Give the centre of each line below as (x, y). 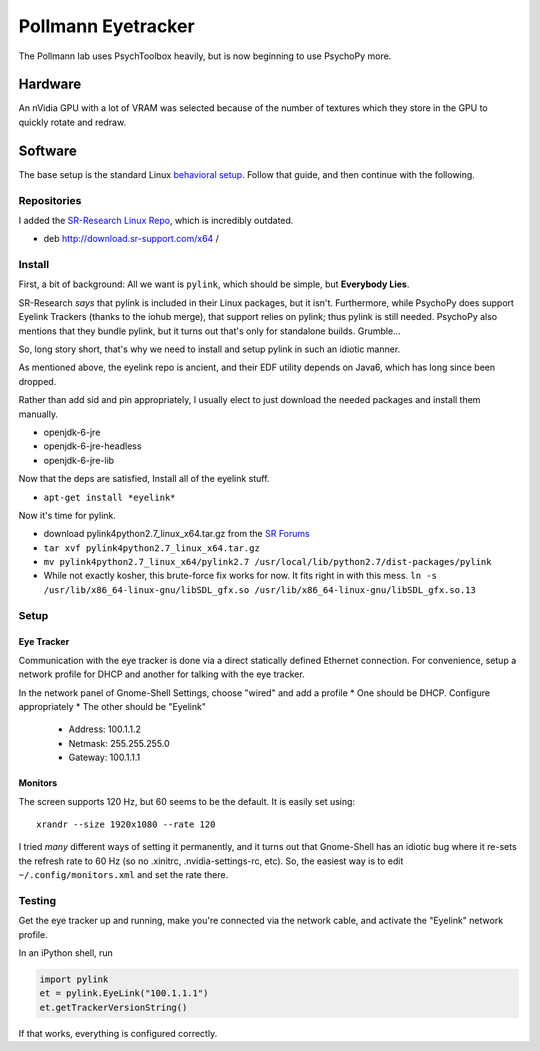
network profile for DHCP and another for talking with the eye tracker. (161, 674)
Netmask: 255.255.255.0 (119, 743)
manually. (38, 414)
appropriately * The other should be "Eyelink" (112, 706)
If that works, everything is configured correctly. (118, 1033)
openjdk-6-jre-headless (92, 446)
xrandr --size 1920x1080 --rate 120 (126, 824)
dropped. (37, 381)
